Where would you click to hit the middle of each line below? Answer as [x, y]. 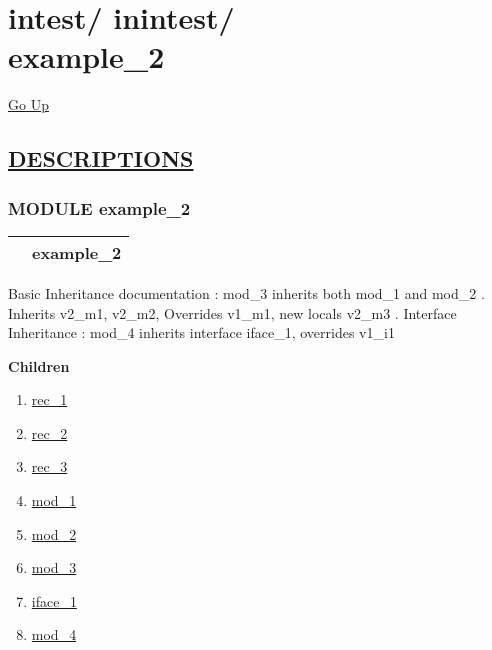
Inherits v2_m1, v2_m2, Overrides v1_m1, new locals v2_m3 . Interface [232, 312]
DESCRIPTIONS [101, 158]
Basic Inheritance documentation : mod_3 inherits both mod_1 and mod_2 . [246, 292]
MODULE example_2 [99, 207]
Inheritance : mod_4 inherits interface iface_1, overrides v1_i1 [201, 332]
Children [39, 365]
